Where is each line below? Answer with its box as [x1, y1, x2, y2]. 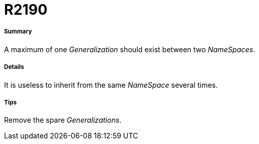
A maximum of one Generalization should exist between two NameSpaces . [4, 45, 255, 54]
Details [4, 63, 24, 71]
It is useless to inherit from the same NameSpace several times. [4, 80, 218, 89]
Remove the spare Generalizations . [4, 116, 122, 125]
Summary [4, 28, 32, 35]
